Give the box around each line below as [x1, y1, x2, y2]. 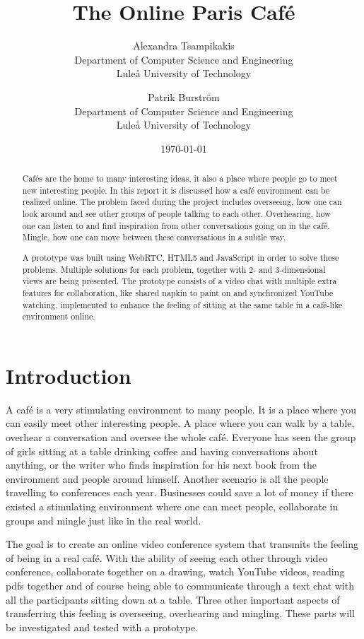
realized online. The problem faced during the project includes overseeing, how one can [22, 196, 342, 208]
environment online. [22, 310, 95, 322]
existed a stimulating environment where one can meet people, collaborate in [6, 498, 339, 513]
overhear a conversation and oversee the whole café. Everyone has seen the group [6, 429, 356, 444]
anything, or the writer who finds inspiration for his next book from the [6, 457, 317, 472]
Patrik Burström [148, 89, 220, 104]
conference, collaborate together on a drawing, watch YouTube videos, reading [6, 564, 345, 579]
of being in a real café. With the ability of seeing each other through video [6, 550, 328, 565]
